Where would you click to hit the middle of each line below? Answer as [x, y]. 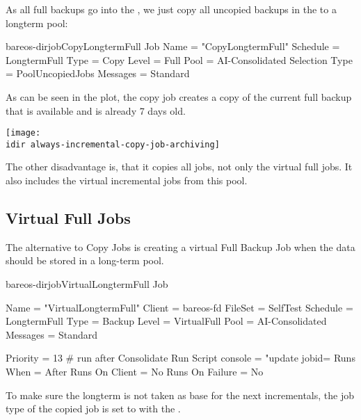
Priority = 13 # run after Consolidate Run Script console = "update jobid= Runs [180, 358]
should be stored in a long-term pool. [85, 260]
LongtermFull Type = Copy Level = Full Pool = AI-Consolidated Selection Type [179, 59]
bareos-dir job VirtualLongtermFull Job [87, 284]
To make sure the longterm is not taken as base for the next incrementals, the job [180, 395]
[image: [23, 133]
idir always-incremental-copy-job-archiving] [113, 144]
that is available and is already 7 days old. [96, 110]
